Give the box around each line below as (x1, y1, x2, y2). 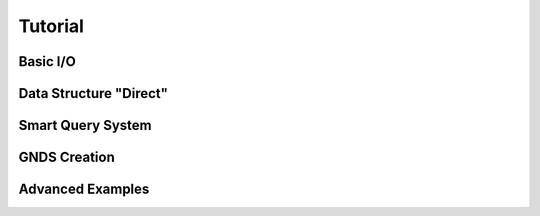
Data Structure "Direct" (18, 85, 169, 102)
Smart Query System (18, 117, 152, 134)
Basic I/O (18, 53, 77, 70)
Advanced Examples (18, 181, 150, 198)
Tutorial (18, 15, 85, 37)
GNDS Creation (18, 149, 115, 166)
